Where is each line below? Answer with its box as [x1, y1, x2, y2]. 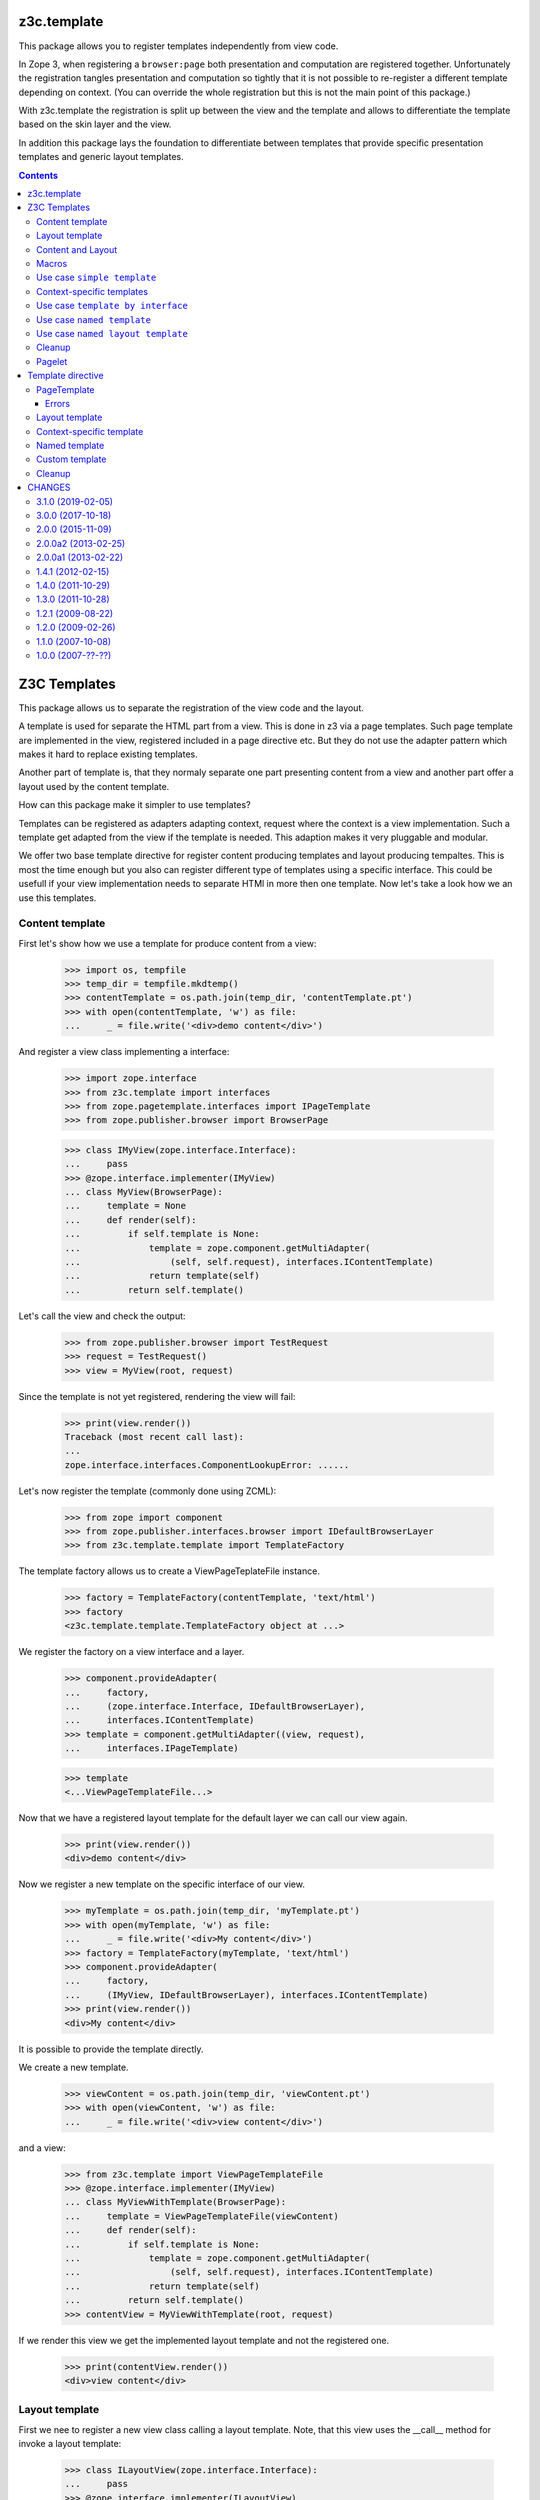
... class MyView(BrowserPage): [64, 1186, 224, 1198]
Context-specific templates [36, 285, 149, 297]
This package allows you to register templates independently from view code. [18, 40, 339, 52]
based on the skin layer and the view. [18, 118, 172, 130]
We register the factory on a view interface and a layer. [18, 1646, 245, 1658]
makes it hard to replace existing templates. [18, 748, 199, 760]
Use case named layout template [36, 327, 189, 339]
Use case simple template [36, 271, 157, 284]
